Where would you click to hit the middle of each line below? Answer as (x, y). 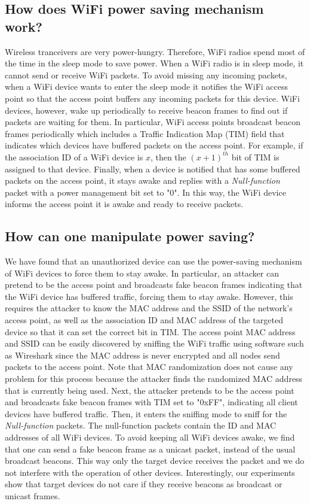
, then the (168, 157)
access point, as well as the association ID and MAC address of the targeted (144, 320)
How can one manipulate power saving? (130, 236)
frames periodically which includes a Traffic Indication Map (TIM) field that (145, 133)
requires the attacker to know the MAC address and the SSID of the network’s (149, 308)
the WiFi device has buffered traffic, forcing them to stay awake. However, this (149, 296)
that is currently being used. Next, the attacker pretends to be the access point (150, 390)
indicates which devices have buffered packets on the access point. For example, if (154, 145)
